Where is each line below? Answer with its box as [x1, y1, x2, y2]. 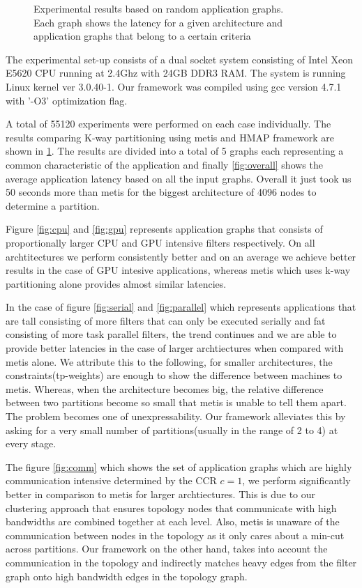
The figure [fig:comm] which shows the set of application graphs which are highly [6, 459, 352, 474]
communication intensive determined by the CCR [6, 473, 217, 488]
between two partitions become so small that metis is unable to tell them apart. [6, 395, 347, 410]
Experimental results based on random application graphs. [33, 1, 284, 15]
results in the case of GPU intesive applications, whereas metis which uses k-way [6, 263, 351, 277]
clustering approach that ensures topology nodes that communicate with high [6, 500, 337, 515]
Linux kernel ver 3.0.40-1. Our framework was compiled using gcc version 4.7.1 [6, 79, 342, 93]
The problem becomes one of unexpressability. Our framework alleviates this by [6, 409, 346, 424]
